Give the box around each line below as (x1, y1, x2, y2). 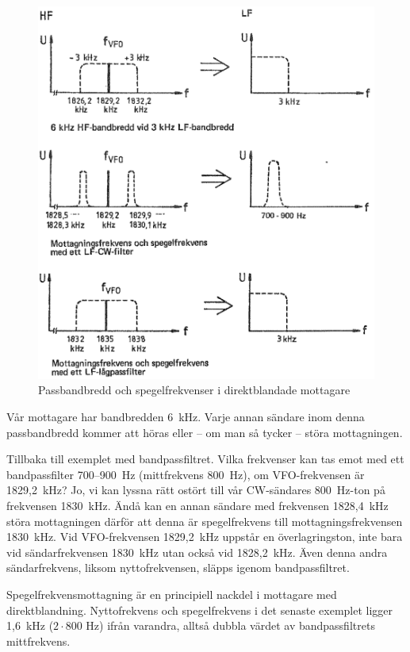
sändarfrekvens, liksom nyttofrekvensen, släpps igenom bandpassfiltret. (6, 559, 350, 576)
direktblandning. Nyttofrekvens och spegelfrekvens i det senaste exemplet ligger (6, 601, 393, 618)
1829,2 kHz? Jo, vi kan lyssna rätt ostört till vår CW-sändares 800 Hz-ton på (6, 481, 385, 498)
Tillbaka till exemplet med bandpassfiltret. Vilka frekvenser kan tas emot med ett (6, 451, 404, 467)
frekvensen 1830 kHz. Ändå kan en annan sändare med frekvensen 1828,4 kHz (6, 497, 389, 514)
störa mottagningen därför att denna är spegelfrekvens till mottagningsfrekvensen (6, 512, 403, 529)
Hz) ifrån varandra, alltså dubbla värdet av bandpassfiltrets (86, 617, 375, 634)
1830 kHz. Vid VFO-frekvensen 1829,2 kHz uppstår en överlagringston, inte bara (6, 528, 403, 545)
